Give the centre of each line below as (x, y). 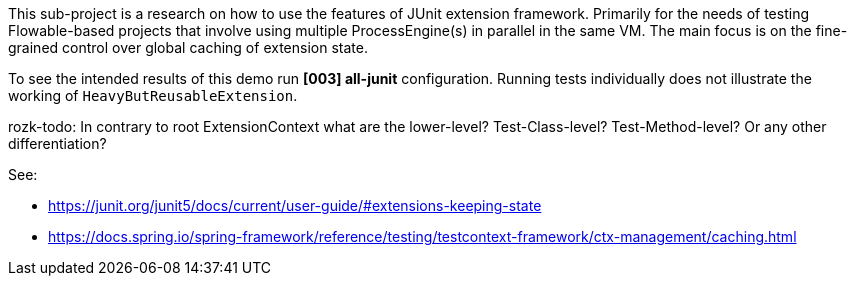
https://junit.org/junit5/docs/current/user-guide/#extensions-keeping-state (295, 205)
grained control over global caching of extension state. (188, 47)
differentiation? (57, 143)
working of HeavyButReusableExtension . (153, 95)
